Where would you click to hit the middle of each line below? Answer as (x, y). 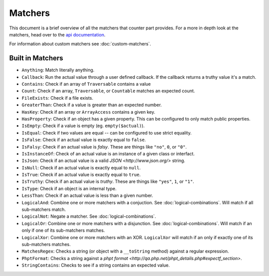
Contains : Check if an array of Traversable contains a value (86, 84)
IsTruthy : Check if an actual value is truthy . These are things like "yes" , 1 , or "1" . (108, 181)
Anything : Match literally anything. (58, 70)
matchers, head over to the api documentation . (57, 34)
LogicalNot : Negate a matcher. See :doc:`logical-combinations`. (89, 216)
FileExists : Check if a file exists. (58, 98)
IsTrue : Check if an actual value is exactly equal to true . (81, 175)
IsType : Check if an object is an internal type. (69, 188)
